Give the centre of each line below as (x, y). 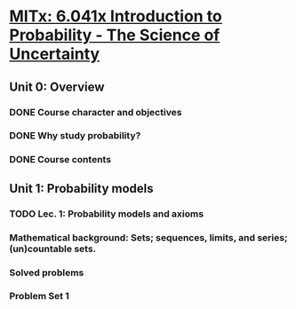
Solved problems (47, 273)
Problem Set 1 (39, 297)
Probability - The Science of (115, 35)
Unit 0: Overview (57, 87)
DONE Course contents (60, 160)
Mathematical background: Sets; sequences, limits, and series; (148, 237)
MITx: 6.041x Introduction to (116, 16)
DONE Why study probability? (75, 136)
